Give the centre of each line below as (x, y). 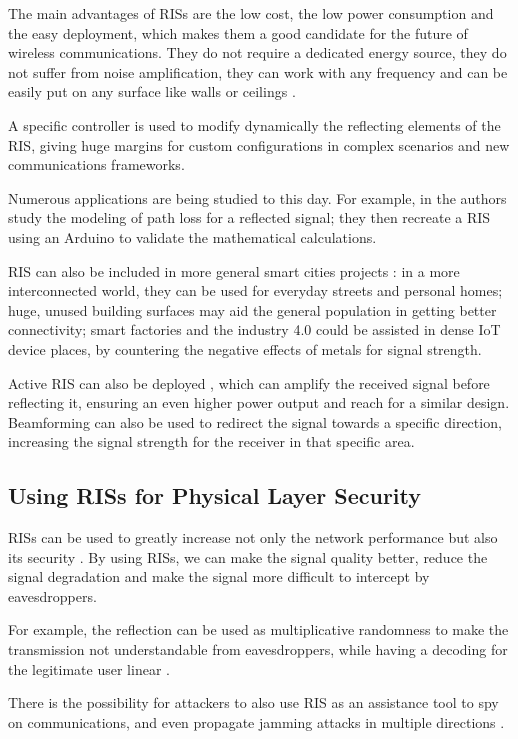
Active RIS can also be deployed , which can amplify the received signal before (249, 382)
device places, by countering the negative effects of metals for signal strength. (245, 348)
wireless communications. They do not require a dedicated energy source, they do (257, 52)
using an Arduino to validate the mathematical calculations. (192, 236)
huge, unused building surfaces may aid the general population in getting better (252, 309)
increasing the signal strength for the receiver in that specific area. (211, 441)
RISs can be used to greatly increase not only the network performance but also (253, 537)
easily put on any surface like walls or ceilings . (152, 91)
